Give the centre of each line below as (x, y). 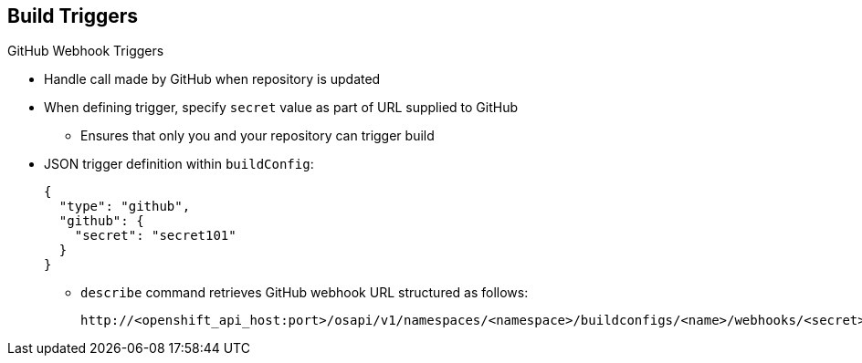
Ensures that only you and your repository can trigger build (258, 136)
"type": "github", (125, 207)
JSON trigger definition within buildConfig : (179, 164)
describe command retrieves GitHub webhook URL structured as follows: (305, 293)
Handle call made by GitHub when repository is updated (212, 79)
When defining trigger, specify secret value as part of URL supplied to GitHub (281, 108)
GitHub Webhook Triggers (86, 51)
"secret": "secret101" (155, 236)
